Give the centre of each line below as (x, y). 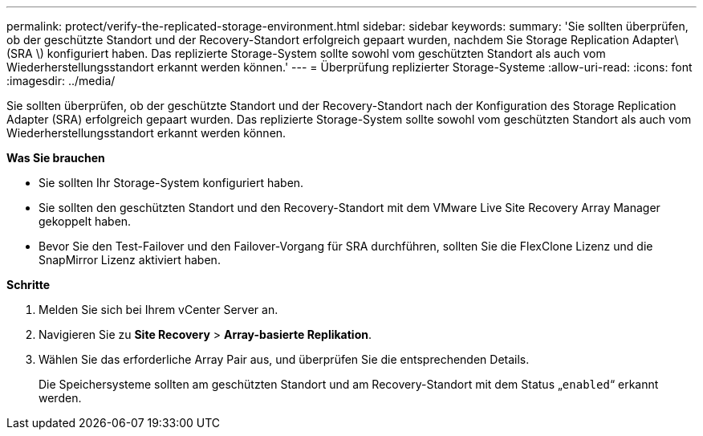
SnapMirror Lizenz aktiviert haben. (130, 260)
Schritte (28, 285)
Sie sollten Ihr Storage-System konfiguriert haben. (171, 183)
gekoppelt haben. (85, 221)
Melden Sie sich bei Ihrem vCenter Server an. (158, 310)
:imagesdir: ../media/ (61, 81)
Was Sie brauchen (56, 158)
